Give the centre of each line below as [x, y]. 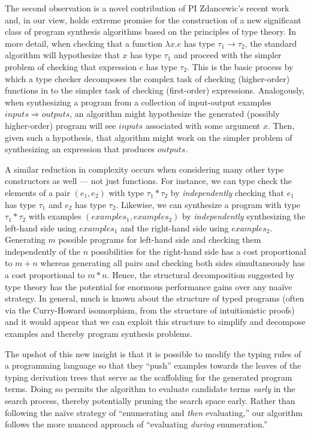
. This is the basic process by [240, 66]
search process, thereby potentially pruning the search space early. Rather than [150, 400]
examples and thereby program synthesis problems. [99, 334]
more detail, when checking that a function [84, 43]
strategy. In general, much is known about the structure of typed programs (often [155, 298]
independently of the [43, 251]
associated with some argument [203, 125]
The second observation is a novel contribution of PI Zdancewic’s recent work [147, 8]
